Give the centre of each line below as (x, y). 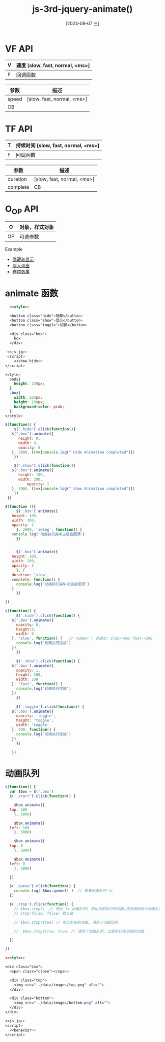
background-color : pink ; (39, 407)
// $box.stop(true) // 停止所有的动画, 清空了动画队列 (66, 922)
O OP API (22, 210)
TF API (19, 129)
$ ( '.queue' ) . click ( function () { (43, 886)
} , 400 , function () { (34, 730)
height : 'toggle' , (35, 721)
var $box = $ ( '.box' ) (32, 792)
